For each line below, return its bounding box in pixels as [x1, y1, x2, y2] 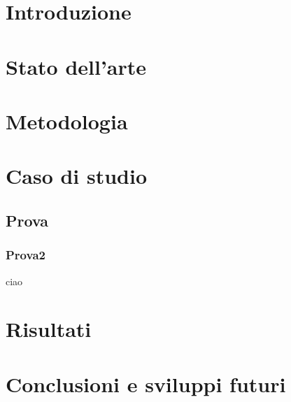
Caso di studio [6, 161, 148, 190]
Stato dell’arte [6, 52, 147, 80]
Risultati [6, 315, 92, 343]
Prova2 [6, 246, 45, 264]
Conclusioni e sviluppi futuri [6, 369, 286, 398]
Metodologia [6, 106, 128, 135]
